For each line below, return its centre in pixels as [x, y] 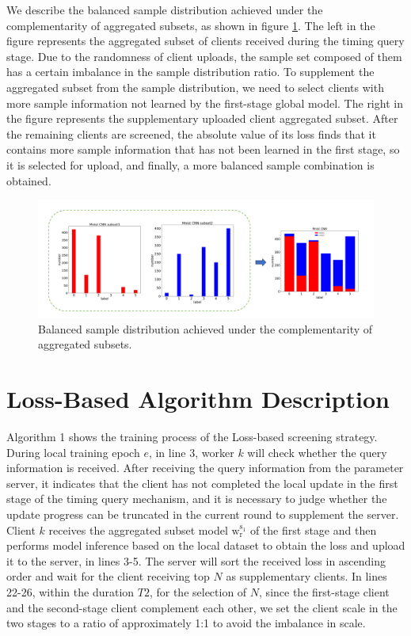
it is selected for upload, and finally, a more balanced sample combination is [190, 164]
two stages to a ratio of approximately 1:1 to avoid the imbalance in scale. [186, 623]
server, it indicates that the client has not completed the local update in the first [202, 483]
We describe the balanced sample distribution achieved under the [165, 10]
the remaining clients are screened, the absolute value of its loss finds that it [191, 133]
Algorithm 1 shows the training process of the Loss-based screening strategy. [192, 437]
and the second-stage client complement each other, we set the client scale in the [202, 607]
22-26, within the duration [70, 592]
